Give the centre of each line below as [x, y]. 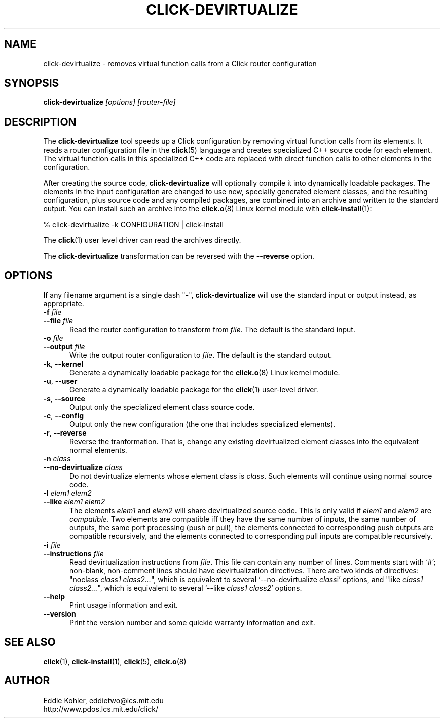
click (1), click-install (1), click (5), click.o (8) [115, 661]
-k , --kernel [63, 364]
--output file [64, 347]
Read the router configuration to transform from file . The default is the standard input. [212, 330]
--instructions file [73, 554]
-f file [52, 312]
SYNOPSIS [32, 83]
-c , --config [64, 416]
